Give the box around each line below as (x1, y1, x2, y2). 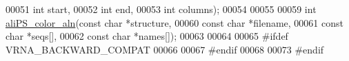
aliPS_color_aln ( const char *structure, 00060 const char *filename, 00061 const (6, 15, 343, 29)
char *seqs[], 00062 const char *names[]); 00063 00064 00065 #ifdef (6, 29, 288, 43)
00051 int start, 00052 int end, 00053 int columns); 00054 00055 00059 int (6, 2, 317, 16)
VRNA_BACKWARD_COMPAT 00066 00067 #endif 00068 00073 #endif (6, 42, 324, 56)
